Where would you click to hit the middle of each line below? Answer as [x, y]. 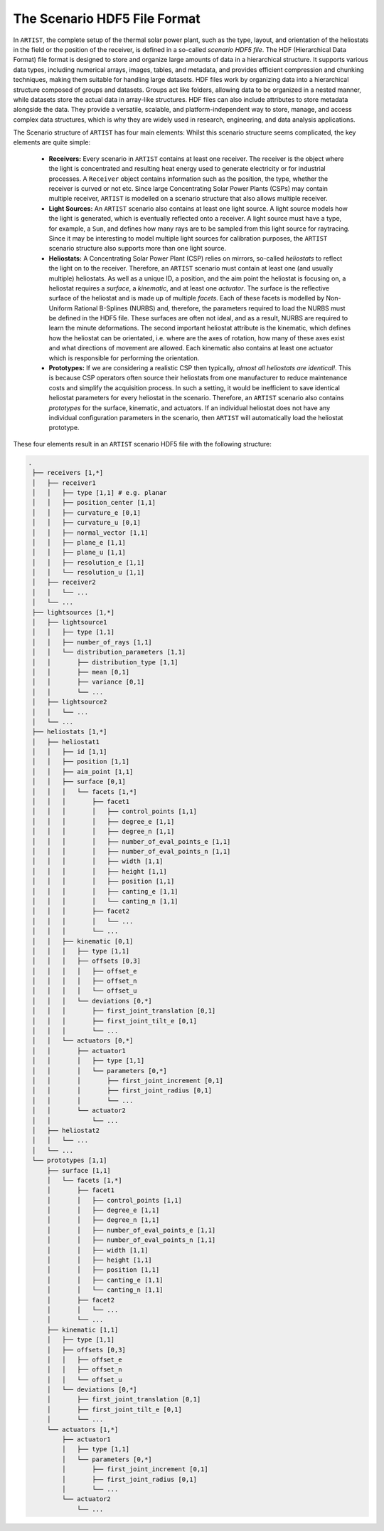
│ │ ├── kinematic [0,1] [83, 941]
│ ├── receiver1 [64, 483]
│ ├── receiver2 [64, 582]
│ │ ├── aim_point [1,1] [83, 772]
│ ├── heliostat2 [66, 1130]
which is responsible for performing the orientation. [124, 358]
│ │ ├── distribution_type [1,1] [105, 662]
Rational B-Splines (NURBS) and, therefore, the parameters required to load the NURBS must [209, 308]
